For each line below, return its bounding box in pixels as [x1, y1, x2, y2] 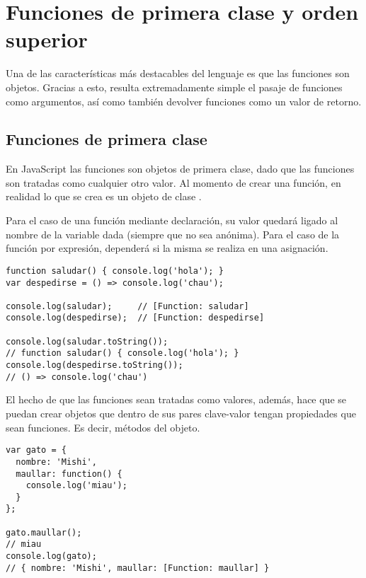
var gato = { [6, 445, 67, 456]
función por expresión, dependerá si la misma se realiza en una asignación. [6, 241, 328, 255]
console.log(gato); [6, 551, 97, 562]
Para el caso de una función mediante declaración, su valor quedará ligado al [6, 213, 338, 228]
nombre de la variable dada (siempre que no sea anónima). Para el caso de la [6, 226, 340, 241]
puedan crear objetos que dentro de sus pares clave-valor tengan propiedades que [6, 406, 356, 421]
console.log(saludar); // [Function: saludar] [6, 301, 249, 311]
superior [6, 25, 88, 54]
